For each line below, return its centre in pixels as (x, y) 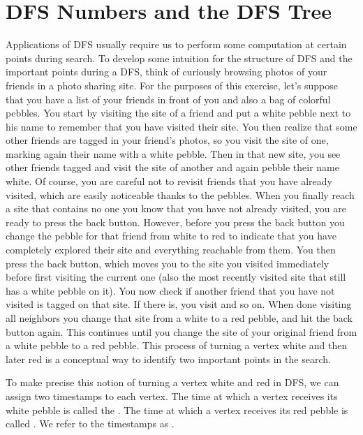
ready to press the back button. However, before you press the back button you (175, 222)
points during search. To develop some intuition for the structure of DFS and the (179, 58)
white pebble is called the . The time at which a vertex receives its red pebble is (177, 410)
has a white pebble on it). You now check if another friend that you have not (170, 290)
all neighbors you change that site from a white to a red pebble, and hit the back (179, 318)
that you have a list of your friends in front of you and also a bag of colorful (168, 99)
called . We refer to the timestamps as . (90, 423)
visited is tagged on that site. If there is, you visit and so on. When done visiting (179, 304)
